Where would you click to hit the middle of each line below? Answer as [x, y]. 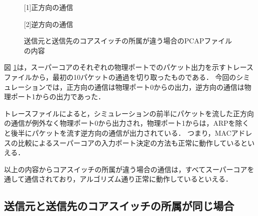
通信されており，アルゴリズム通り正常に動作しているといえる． [129, 179]
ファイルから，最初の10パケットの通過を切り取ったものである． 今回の [120, 77]
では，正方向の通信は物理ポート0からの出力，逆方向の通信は [145, 87]
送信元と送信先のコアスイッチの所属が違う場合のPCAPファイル [128, 41]
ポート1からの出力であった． [58, 97]
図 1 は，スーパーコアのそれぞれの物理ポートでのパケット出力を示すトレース [129, 67]
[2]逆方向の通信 [49, 24]
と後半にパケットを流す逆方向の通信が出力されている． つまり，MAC [118, 132]
